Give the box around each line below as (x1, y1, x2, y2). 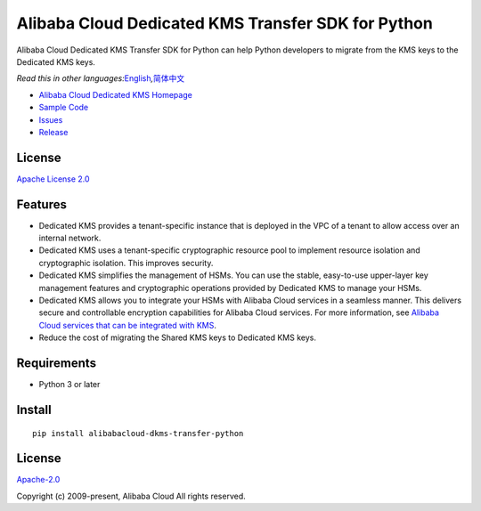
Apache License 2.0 (16, 174, 90, 184)
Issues (38, 114, 63, 125)
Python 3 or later (38, 379, 101, 390)
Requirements (16, 356, 97, 371)
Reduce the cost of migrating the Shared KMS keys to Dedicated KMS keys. (38, 332, 316, 343)
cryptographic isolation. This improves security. (38, 257, 214, 268)
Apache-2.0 (16, 474, 61, 485)
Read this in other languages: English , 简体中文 (16, 73, 185, 84)
